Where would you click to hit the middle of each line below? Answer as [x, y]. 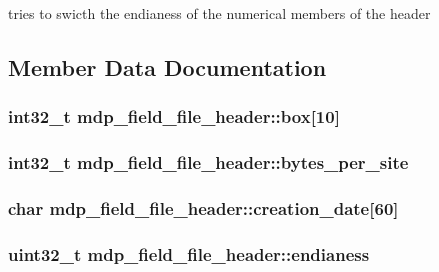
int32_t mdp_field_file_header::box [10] [174, 116]
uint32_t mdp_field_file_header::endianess [189, 253]
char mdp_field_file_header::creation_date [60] [203, 207]
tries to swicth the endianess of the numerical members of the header [219, 13]
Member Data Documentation [167, 66]
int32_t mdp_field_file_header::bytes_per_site [208, 162]
